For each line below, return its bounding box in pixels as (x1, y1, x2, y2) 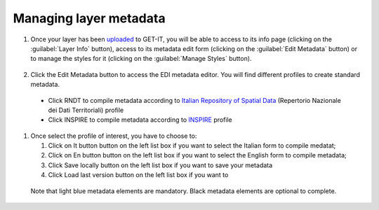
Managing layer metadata (13, 10, 166, 26)
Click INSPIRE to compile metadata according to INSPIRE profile (48, 115, 233, 124)
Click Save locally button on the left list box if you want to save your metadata (48, 161, 273, 169)
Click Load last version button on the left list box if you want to (48, 171, 229, 179)
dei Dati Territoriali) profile (48, 106, 124, 114)
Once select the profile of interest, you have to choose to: (30, 132, 197, 140)
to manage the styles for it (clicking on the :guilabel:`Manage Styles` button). (30, 55, 252, 63)
